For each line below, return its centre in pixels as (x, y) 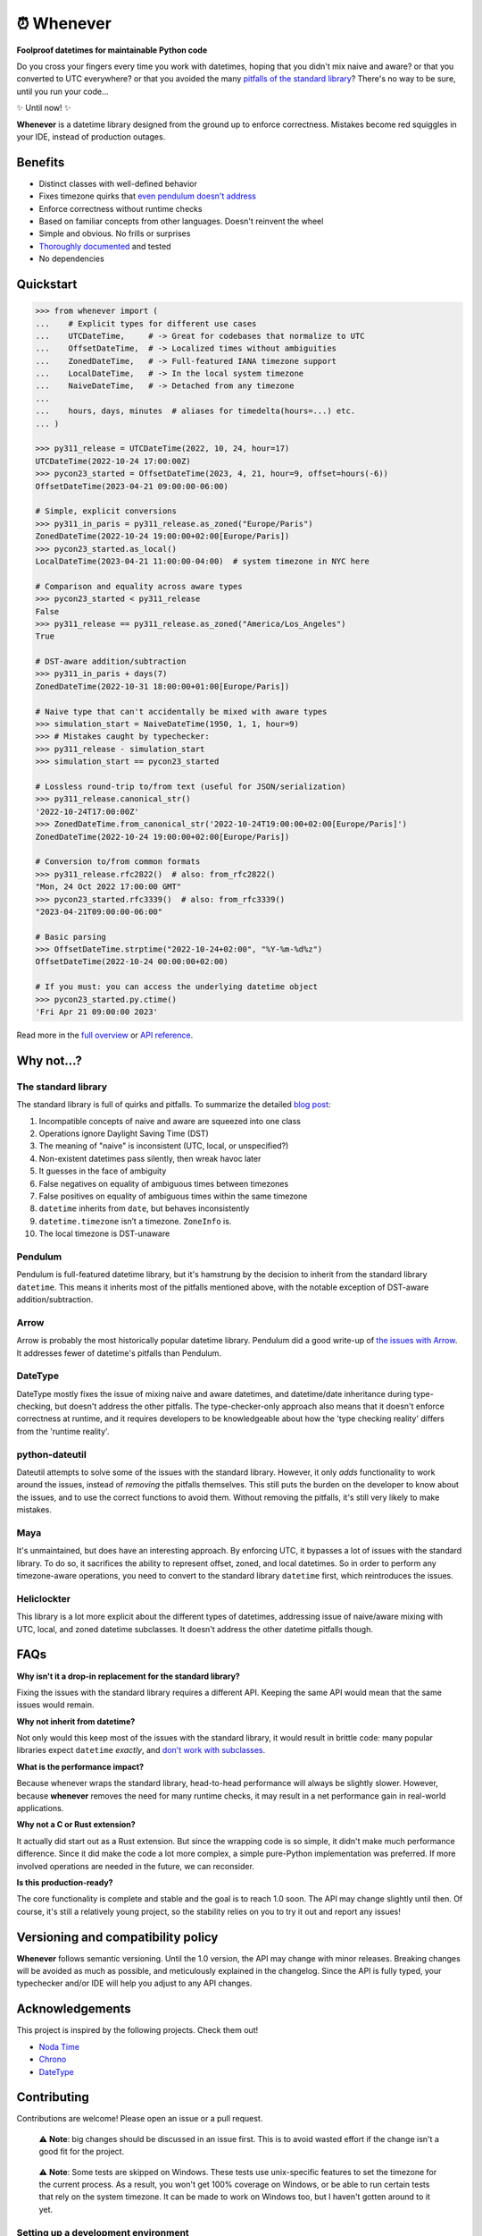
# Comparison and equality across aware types (139, 586)
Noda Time (59, 2046)
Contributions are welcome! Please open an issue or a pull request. (140, 2119)
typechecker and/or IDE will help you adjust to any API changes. (134, 1983)
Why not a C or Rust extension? (76, 1825)
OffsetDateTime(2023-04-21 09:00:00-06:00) (132, 486)
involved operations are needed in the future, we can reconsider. (135, 1866)
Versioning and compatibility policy (117, 1937)
